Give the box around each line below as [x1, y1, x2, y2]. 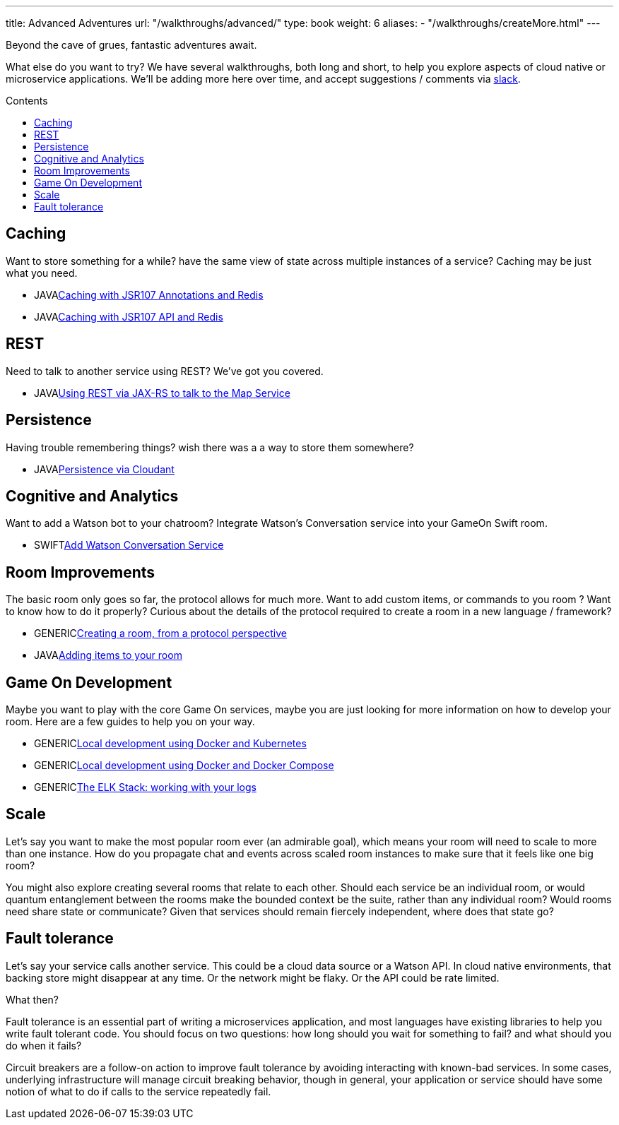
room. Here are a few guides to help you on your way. [6, 715, 255, 728]
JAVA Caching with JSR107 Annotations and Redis [34, 288, 264, 301]
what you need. [6, 266, 78, 279]
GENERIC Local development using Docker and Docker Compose [34, 759, 334, 772]
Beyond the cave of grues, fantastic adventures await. [6, 39, 257, 51]
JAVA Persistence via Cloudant [34, 463, 175, 475]
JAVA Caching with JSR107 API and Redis [34, 310, 223, 323]
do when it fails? [6, 1039, 82, 1052]
